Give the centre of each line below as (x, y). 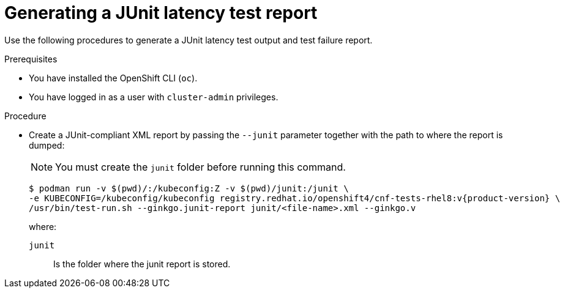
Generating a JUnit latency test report (161, 13)
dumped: (47, 145)
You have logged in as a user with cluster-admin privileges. (154, 97)
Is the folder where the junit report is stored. (142, 264)
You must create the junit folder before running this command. (200, 167)
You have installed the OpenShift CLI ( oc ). (113, 78)
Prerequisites (31, 59)
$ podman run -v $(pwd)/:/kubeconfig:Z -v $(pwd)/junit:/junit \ (189, 188)
